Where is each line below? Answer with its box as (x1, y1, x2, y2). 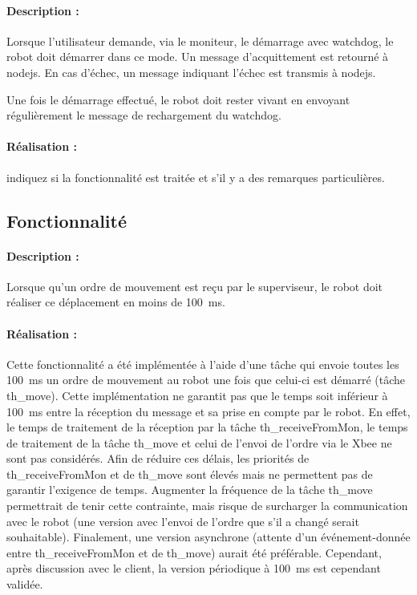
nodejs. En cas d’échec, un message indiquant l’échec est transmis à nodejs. (6, 63, 376, 80)
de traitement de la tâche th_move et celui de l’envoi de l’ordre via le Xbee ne (6, 434, 392, 451)
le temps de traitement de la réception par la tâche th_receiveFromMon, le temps (6, 419, 408, 435)
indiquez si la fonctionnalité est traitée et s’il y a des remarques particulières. (6, 168, 385, 185)
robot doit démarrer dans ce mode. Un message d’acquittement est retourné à (6, 48, 389, 65)
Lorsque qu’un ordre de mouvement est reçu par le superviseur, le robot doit (6, 277, 383, 294)
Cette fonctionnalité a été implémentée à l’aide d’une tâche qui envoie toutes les (6, 355, 399, 372)
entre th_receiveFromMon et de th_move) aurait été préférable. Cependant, (6, 544, 382, 561)
